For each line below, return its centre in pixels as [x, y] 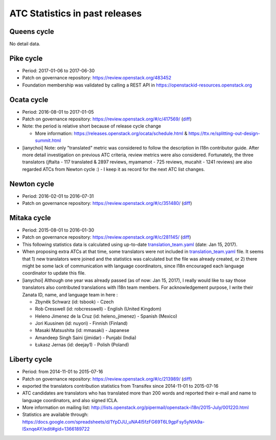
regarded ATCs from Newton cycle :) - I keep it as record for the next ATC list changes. [114, 169]
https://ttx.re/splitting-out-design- [224, 133]
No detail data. [25, 44]
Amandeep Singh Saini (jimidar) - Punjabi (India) [86, 338]
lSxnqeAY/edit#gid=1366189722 [56, 429]
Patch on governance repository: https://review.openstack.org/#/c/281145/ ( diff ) [107, 237]
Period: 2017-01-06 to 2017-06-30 [59, 70]
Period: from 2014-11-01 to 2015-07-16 [63, 372]
